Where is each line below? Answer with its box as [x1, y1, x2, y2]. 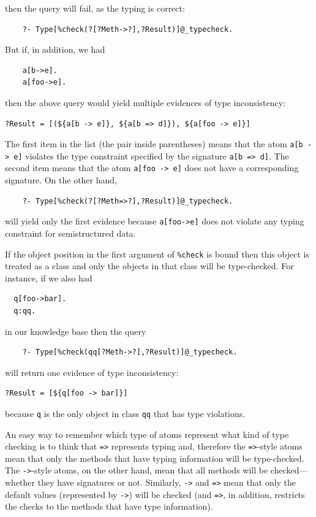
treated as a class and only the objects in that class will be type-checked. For [5, 259, 294, 272]
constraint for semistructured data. [5, 226, 136, 239]
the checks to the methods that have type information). [5, 500, 213, 513]
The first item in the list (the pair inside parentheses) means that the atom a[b [5, 137, 303, 150]
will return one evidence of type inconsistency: [5, 366, 179, 378]
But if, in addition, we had [5, 43, 105, 56]
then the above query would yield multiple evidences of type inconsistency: [5, 96, 285, 109]
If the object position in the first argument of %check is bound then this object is [5, 247, 309, 260]
